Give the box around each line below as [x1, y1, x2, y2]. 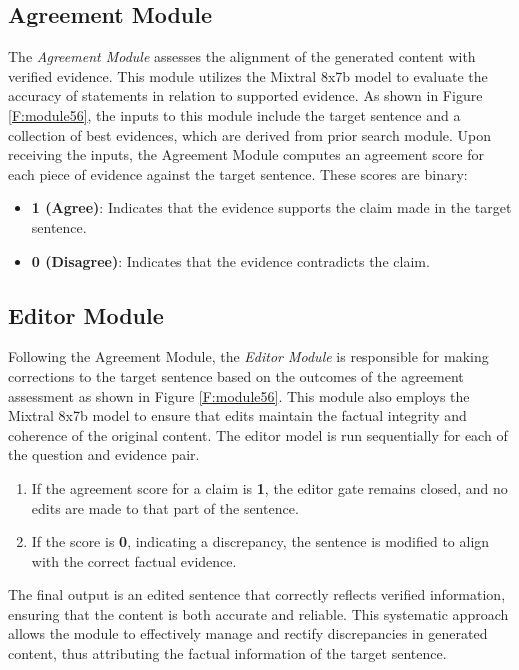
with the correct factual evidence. [31, 550, 237, 571]
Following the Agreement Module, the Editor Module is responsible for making [8, 346, 489, 367]
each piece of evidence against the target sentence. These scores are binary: [8, 163, 468, 184]
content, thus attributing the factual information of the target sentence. [8, 643, 447, 664]
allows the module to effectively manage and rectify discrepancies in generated [8, 623, 488, 644]
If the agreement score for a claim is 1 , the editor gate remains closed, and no [31, 477, 508, 498]
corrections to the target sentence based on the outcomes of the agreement [8, 365, 464, 386]
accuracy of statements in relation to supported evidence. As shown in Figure [8, 85, 483, 106]
